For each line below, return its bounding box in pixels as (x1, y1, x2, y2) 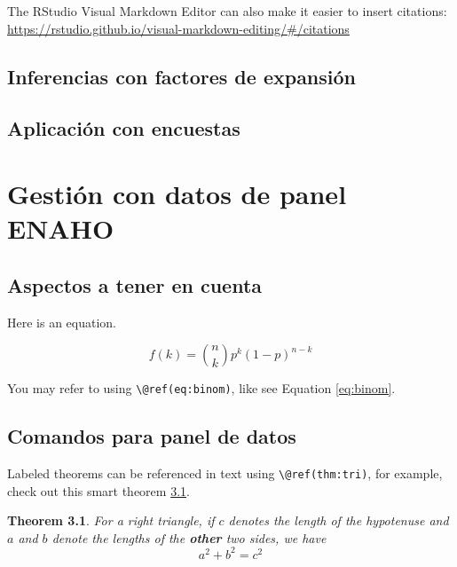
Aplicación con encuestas (7, 114, 240, 142)
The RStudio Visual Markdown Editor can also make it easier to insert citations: (7, 2, 447, 20)
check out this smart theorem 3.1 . (7, 481, 190, 500)
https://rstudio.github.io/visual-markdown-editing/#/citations (7, 19, 350, 37)
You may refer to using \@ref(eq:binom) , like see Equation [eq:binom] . (7, 379, 396, 398)
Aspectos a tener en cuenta (7, 271, 263, 298)
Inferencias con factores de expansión (7, 62, 357, 90)
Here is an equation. (7, 312, 117, 331)
